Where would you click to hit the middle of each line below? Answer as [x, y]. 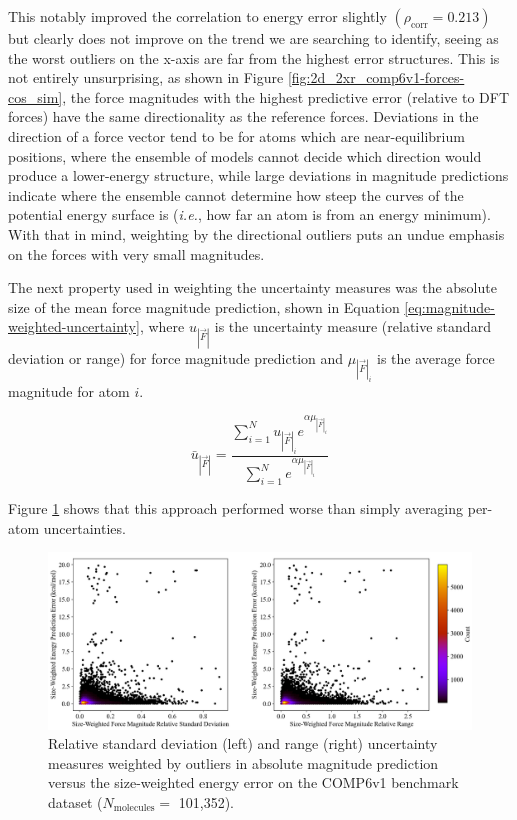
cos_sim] [35, 96]
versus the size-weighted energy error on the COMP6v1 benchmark [253, 782]
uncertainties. [84, 527]
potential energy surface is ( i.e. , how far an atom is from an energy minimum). [249, 214]
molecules [134, 808]
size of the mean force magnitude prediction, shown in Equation [204, 306]
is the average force [436, 357]
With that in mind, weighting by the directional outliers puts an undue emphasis [256, 233]
